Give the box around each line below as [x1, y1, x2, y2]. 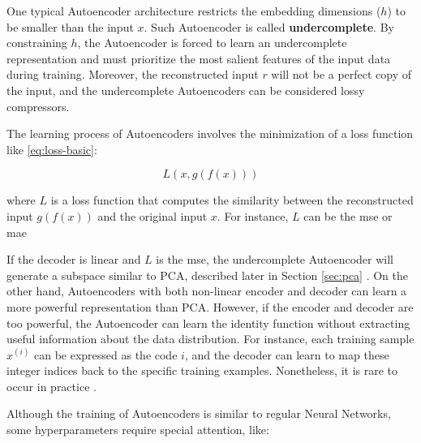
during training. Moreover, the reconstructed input [6, 66, 259, 83]
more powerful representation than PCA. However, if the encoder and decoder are [6, 298, 414, 315]
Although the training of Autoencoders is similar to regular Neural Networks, [6, 405, 391, 422]
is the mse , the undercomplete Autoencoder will [156, 251, 393, 268]
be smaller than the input [6, 18, 134, 35]
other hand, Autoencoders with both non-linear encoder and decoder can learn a [6, 282, 407, 299]
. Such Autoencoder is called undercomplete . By [144, 18, 394, 35]
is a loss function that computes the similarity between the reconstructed [50, 191, 414, 209]
